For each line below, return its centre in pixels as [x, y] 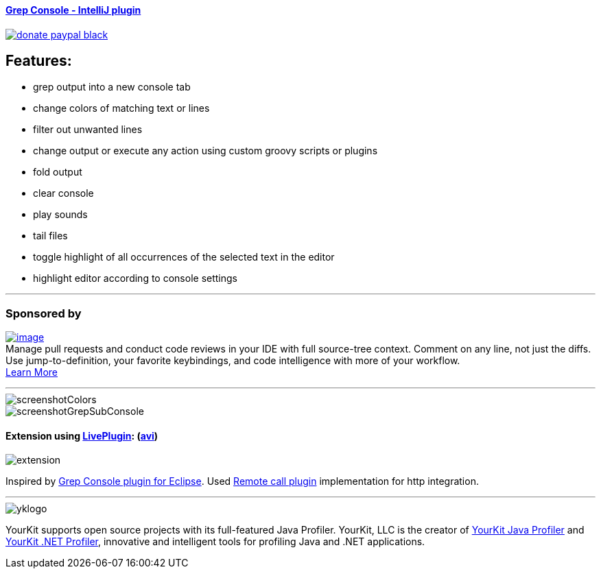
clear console [63, 193]
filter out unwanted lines [88, 130]
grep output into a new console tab [112, 87]
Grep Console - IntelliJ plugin [73, 10]
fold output [58, 172]
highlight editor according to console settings [135, 278]
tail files [50, 236]
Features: [39, 61]
